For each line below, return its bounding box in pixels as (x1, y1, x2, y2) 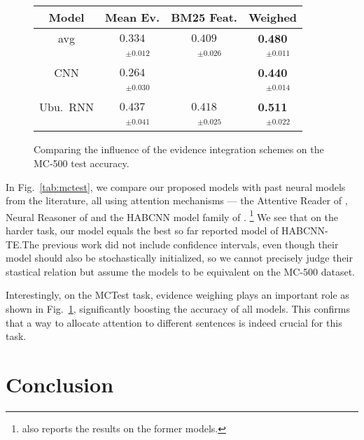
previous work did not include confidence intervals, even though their (42, 236, 339, 251)
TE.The (6, 236, 39, 251)
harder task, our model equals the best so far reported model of (6, 223, 279, 238)
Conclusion (6, 369, 114, 398)
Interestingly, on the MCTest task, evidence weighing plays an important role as (6, 288, 349, 302)
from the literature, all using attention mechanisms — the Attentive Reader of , (6, 193, 348, 208)
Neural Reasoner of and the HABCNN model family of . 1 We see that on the (6, 207, 339, 224)
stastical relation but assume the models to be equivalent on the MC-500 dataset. (6, 264, 356, 278)
